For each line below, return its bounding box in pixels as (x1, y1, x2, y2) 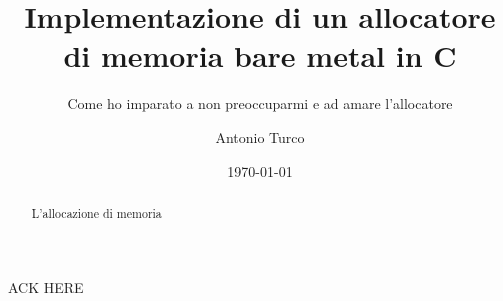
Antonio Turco (215, 126, 305, 147)
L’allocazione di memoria (31, 204, 162, 221)
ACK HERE (8, 276, 84, 297)
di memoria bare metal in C (63, 35, 457, 76)
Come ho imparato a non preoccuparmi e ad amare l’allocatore (67, 93, 453, 114)
